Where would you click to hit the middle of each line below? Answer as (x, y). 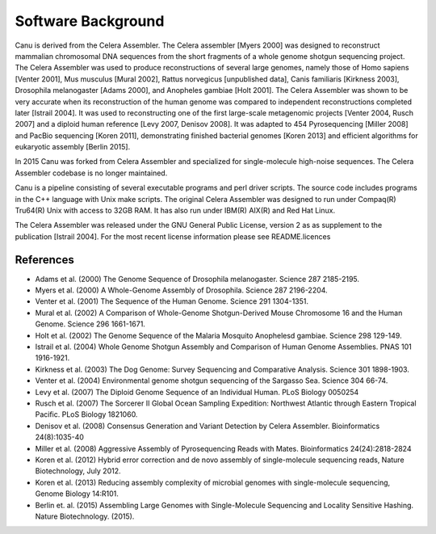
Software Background (90, 21)
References (44, 260)
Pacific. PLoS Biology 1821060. (86, 414)
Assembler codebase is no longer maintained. (91, 173)
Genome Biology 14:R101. (77, 494)
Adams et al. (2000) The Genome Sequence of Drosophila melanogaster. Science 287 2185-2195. (197, 279)
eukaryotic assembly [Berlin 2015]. (73, 147)
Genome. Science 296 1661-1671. (90, 324)
